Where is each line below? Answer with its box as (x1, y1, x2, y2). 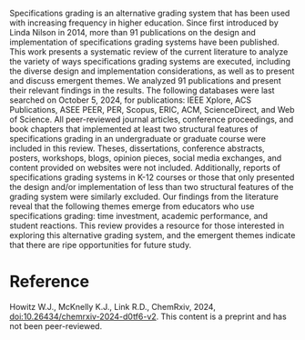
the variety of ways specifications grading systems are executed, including (9, 56, 291, 66)
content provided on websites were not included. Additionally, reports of (9, 163, 280, 173)
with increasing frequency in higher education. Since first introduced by (9, 17, 280, 28)
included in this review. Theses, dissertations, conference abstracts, (9, 143, 266, 154)
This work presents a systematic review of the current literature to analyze (9, 46, 289, 57)
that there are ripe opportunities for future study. (9, 240, 192, 250)
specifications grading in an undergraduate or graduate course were (9, 134, 267, 144)
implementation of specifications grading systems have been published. (9, 36, 280, 47)
